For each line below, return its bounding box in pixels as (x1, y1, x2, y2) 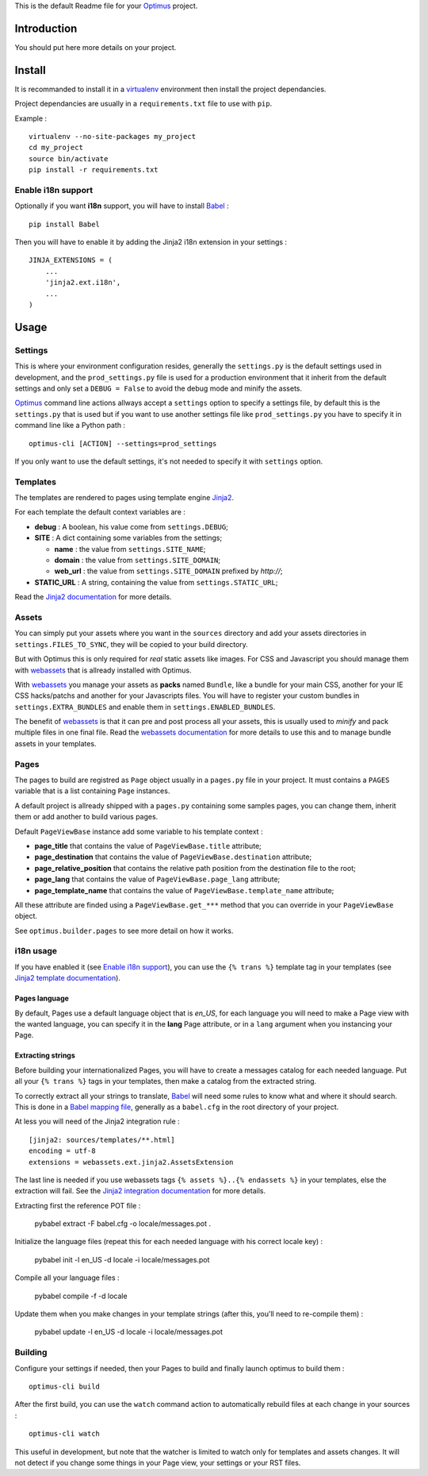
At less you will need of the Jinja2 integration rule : (14, 1116, 180, 1127)
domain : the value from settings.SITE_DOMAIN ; (54, 556, 221, 565)
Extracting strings (14, 1050, 75, 1060)
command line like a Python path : (14, 421, 126, 430)
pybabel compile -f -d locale (34, 1291, 128, 1301)
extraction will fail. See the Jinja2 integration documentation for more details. (14, 1186, 266, 1196)
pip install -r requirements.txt (29, 165, 159, 175)
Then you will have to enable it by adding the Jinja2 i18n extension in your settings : (14, 237, 288, 247)
